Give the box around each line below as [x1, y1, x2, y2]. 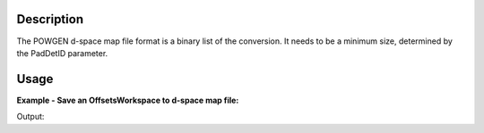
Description [16, 12, 84, 27]
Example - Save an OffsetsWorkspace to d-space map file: [16, 95, 239, 105]
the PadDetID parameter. [16, 47, 108, 58]
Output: [16, 112, 45, 122]
